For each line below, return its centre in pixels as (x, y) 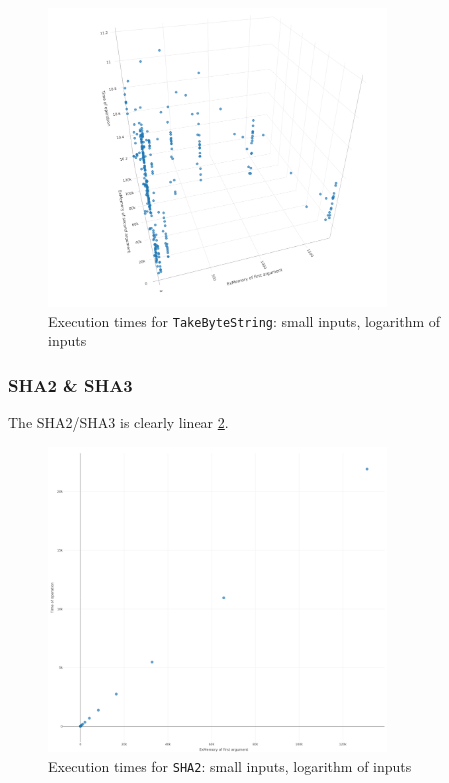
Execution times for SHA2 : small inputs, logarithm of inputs (230, 765)
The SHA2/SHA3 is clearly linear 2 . (118, 422)
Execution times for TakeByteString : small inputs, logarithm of (244, 320)
